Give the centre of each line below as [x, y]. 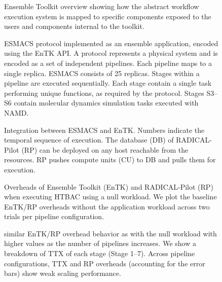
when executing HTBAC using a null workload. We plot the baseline [110, 197]
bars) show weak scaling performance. [63, 273]
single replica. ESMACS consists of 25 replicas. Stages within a [102, 73]
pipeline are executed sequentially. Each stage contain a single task [108, 83]
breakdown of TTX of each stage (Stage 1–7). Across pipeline [100, 253]
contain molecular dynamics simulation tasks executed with [106, 103]
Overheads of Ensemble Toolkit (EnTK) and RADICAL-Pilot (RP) [109, 186]
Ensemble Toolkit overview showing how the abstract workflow [102, 6]
